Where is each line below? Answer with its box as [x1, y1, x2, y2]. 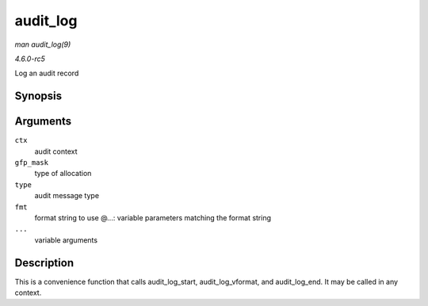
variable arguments [34, 235, 98, 245]
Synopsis [14, 90, 63, 103]
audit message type [34, 191, 99, 201]
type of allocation [34, 169, 92, 178]
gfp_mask [14, 159, 49, 167]
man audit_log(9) [14, 40, 71, 49]
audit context [34, 147, 78, 156]
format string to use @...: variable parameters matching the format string [34, 212, 272, 222]
